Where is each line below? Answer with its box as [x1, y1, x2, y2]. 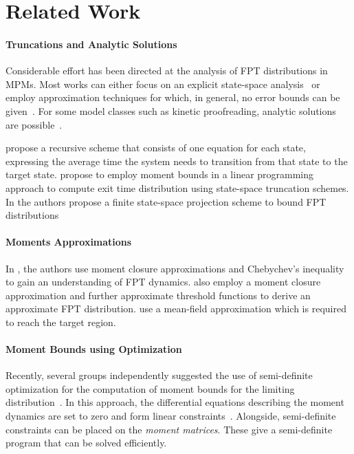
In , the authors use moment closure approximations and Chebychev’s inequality [5, 261, 344, 275]
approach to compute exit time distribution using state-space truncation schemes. [5, 180, 349, 195]
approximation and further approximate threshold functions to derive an [5, 288, 311, 302]
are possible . [5, 117, 63, 131]
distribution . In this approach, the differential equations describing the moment [5, 395, 344, 409]
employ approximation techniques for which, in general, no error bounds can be [5, 90, 340, 105]
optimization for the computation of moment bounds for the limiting [5, 381, 295, 396]
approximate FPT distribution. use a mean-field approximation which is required [5, 301, 346, 316]
